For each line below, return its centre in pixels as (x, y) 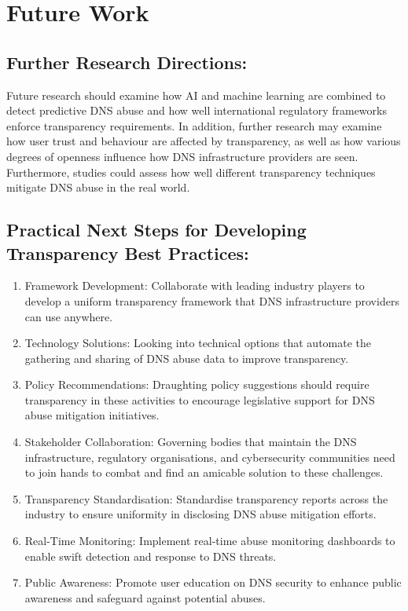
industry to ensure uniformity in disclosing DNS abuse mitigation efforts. (200, 514)
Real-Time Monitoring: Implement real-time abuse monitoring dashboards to (210, 541)
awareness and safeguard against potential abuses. (145, 597)
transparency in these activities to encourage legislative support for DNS (200, 399)
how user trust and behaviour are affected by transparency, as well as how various (204, 141)
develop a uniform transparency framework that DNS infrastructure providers (212, 300)
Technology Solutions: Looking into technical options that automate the (198, 343)
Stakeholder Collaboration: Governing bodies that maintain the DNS (191, 442)
